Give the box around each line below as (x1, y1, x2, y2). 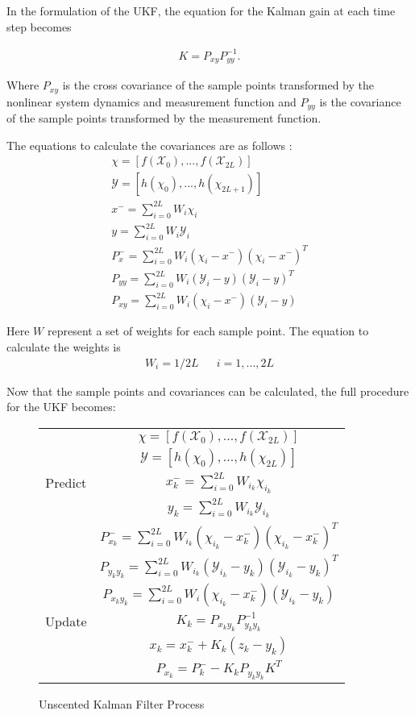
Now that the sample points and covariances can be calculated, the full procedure (6, 382, 409, 399)
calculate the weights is (6, 338, 121, 355)
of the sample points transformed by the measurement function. (6, 110, 322, 127)
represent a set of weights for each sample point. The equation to (47, 322, 369, 339)
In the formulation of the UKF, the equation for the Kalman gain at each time (6, 2, 396, 19)
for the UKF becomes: (6, 398, 116, 415)
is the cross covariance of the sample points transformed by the (62, 77, 374, 94)
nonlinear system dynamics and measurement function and (6, 93, 297, 110)
